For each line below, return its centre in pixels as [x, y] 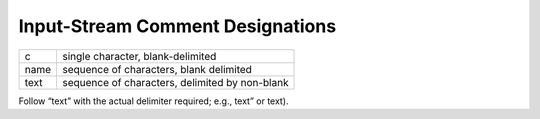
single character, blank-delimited [139, 56]
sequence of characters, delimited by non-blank [175, 82]
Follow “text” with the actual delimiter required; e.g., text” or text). [153, 101]
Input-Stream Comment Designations [177, 26]
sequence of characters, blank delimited [156, 69]
